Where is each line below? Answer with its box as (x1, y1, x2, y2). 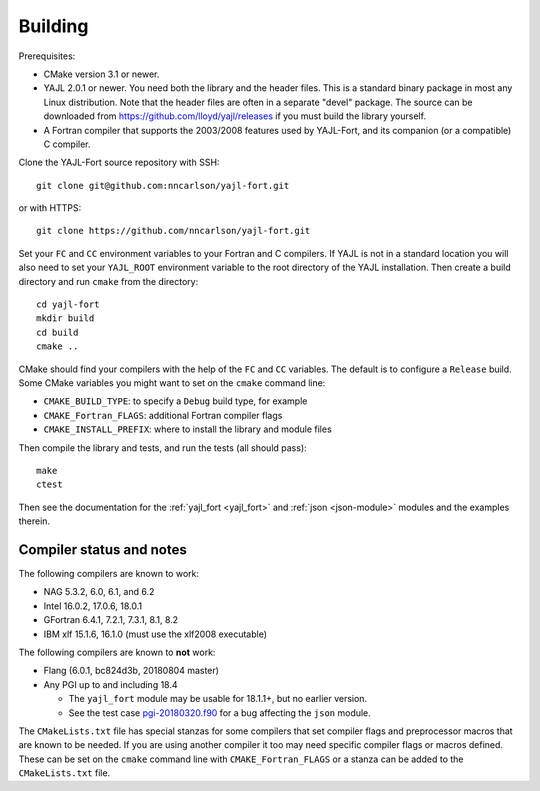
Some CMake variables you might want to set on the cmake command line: (18, 376, 326, 389)
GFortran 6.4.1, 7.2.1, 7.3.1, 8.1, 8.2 (43, 614, 179, 626)
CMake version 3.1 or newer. (43, 68, 160, 80)
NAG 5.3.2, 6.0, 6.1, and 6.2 (43, 586, 155, 598)
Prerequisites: (18, 50, 76, 62)
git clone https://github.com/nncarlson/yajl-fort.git (36, 225, 311, 237)
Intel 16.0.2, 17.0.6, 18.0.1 (43, 600, 143, 612)
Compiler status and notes (18, 541, 187, 558)
